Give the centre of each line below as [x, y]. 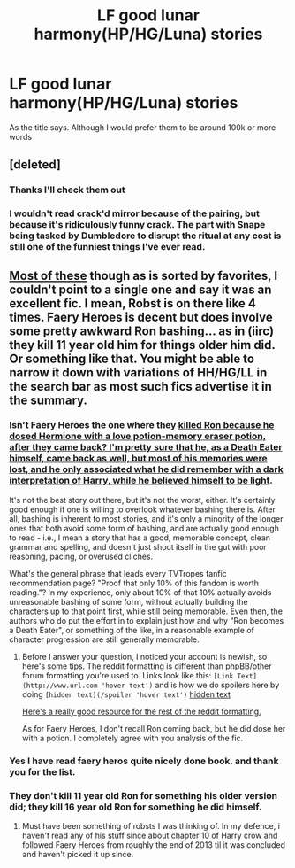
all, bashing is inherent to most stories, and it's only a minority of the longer [146, 518]
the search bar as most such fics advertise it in [140, 386]
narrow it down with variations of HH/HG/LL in [138, 372]
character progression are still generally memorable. [105, 639]
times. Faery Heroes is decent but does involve [141, 317]
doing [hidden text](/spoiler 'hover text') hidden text [126, 694]
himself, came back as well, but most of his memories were [138, 459]
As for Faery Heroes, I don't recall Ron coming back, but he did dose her [154, 728]
